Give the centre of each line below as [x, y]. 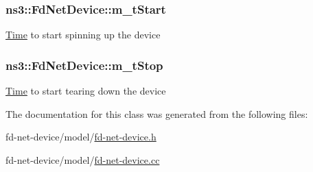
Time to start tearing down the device [86, 91]
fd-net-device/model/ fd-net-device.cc [83, 159]
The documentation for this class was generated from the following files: [157, 113]
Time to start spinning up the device [83, 35]
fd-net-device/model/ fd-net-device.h [81, 137]
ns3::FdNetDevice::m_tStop [84, 65]
